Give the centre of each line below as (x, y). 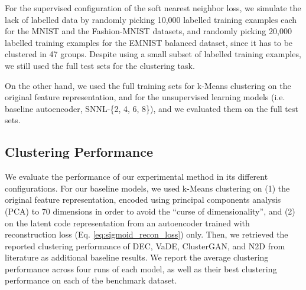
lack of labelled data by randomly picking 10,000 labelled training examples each (151, 19)
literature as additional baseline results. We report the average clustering (137, 257)
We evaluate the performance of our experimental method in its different (136, 177)
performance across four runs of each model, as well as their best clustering (141, 268)
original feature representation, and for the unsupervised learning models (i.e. (145, 97)
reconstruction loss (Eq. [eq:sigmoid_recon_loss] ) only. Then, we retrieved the (147, 234)
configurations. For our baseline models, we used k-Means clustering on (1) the (147, 188)
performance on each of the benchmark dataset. (91, 280)
